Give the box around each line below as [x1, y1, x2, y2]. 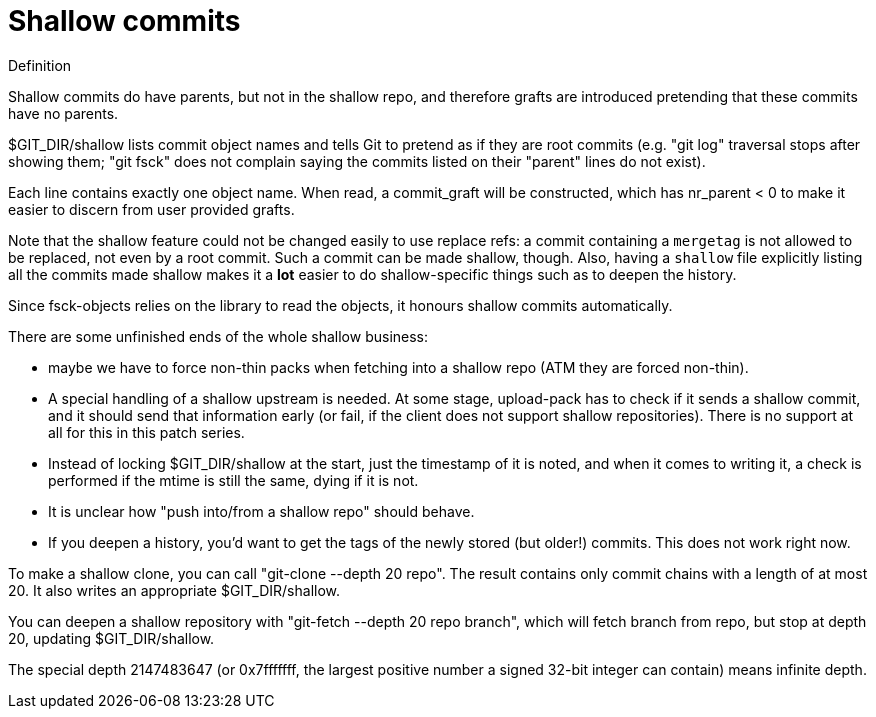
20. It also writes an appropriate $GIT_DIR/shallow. [8, 581, 341, 599]
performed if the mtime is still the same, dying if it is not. [48, 471, 419, 489]
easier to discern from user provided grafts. [8, 200, 295, 218]
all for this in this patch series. [48, 423, 245, 441]
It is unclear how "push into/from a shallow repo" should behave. [48, 502, 475, 520]
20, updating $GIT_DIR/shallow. [8, 629, 215, 647]
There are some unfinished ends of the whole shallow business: [8, 327, 429, 345]
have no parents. [8, 104, 119, 122]
